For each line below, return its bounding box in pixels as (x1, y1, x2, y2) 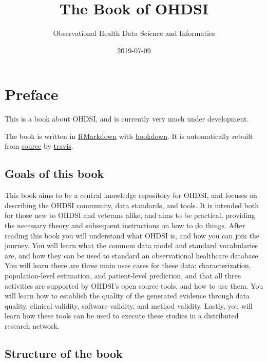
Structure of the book (5, 345, 123, 361)
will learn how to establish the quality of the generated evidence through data (5, 290, 250, 301)
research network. (5, 320, 60, 331)
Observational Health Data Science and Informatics (53, 28, 215, 38)
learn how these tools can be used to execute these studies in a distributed (5, 310, 239, 321)
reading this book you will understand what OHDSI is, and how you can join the (5, 230, 260, 240)
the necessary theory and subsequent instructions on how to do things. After (5, 220, 245, 231)
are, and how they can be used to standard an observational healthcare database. (5, 250, 260, 260)
